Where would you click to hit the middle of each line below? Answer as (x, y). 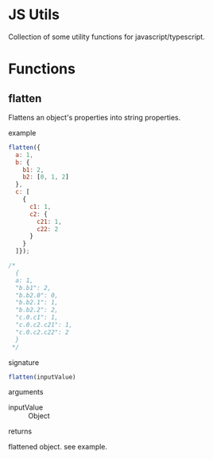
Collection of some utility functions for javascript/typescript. (106, 37)
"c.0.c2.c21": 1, (44, 325)
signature (24, 362)
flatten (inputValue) (43, 377)
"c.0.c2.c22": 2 (42, 332)
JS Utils (34, 15)
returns (20, 431)
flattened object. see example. (58, 447)
